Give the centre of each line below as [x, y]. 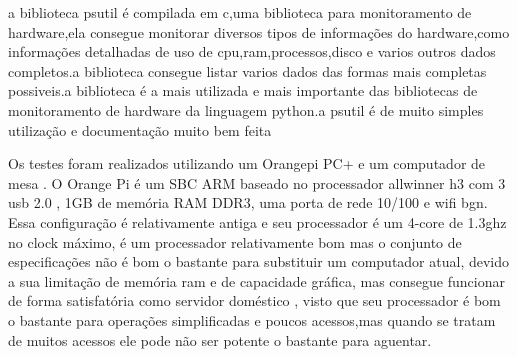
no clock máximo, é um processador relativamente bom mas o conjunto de [235, 241]
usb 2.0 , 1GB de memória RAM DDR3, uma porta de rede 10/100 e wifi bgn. [248, 202]
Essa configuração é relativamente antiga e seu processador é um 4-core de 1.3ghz [257, 221]
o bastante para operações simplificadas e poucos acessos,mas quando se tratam [252, 319]
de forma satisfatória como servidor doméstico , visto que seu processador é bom [254, 300]
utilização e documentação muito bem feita [140, 129]
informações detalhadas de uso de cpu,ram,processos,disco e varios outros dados [252, 51]
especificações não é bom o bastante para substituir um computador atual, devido [259, 261]
